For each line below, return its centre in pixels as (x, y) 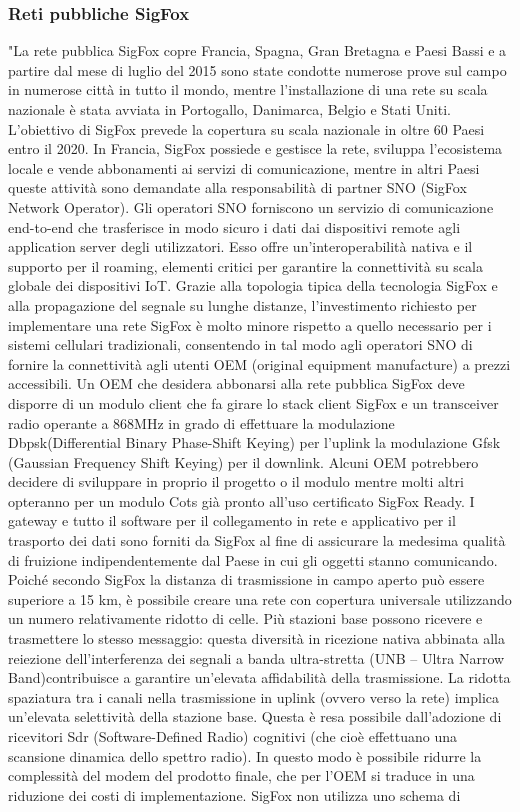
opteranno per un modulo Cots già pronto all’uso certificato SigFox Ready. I (241, 500)
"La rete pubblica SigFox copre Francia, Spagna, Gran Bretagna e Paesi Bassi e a (257, 50)
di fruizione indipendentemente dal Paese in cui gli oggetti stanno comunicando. (253, 559)
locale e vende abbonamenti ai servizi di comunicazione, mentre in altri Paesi (244, 167)
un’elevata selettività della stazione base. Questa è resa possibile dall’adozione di (255, 716)
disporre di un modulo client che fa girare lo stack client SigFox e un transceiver (253, 402)
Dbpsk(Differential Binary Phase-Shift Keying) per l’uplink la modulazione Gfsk (254, 442)
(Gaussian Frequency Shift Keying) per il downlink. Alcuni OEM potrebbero (243, 461)
